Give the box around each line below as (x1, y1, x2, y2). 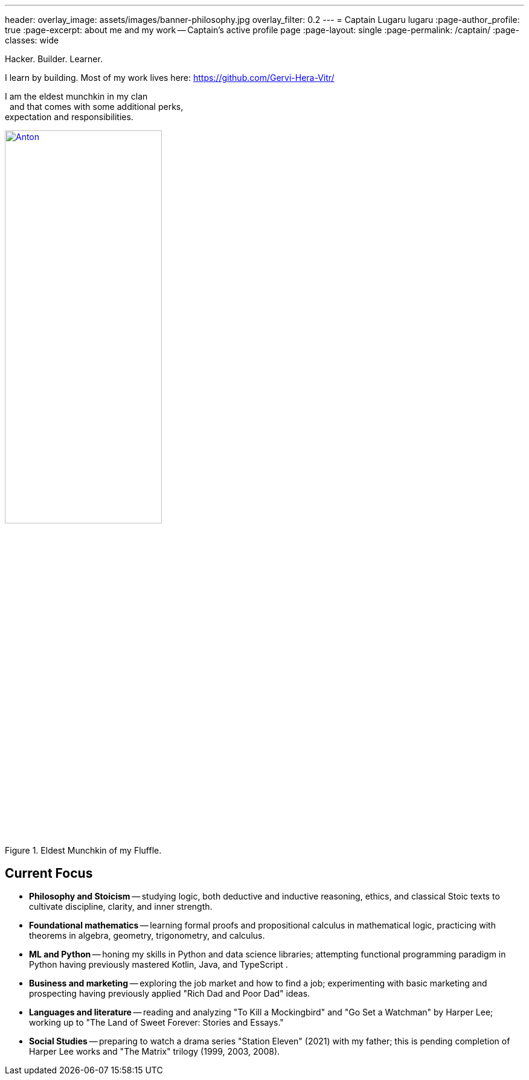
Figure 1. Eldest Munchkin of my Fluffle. (5, 845, 162, 855)
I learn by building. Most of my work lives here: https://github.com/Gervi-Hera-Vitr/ (5, 72, 335, 83)
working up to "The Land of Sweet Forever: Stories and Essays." (29, 1017, 284, 1028)
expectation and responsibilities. (5, 112, 133, 122)
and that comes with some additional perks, (9, 101, 184, 112)
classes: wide (5, 35, 59, 45)
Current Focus (5, 866, 93, 881)
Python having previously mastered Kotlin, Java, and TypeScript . (29, 959, 288, 970)
